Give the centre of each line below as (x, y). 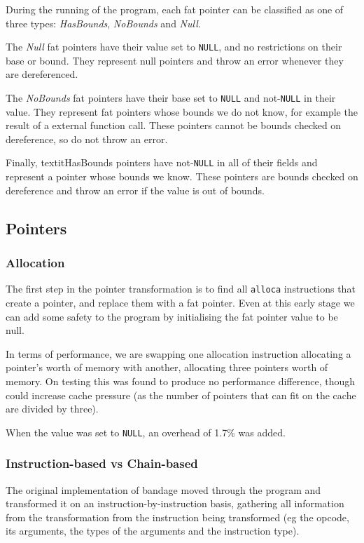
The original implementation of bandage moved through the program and (163, 489)
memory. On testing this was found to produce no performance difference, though (180, 381)
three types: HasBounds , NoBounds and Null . (103, 23)
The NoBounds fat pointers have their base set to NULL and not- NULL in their (171, 98)
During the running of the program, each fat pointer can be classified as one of (175, 9)
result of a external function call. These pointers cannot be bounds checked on (174, 125)
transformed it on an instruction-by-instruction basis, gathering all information (175, 503)
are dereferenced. (42, 74)
